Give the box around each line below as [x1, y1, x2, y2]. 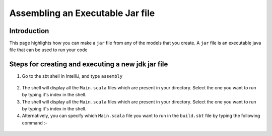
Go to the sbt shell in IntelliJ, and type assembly [22, 73, 123, 79]
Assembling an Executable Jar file [9, 8, 155, 19]
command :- [22, 119, 48, 125]
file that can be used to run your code [9, 47, 88, 53]
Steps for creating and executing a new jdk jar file [9, 60, 168, 69]
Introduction [9, 27, 49, 35]
